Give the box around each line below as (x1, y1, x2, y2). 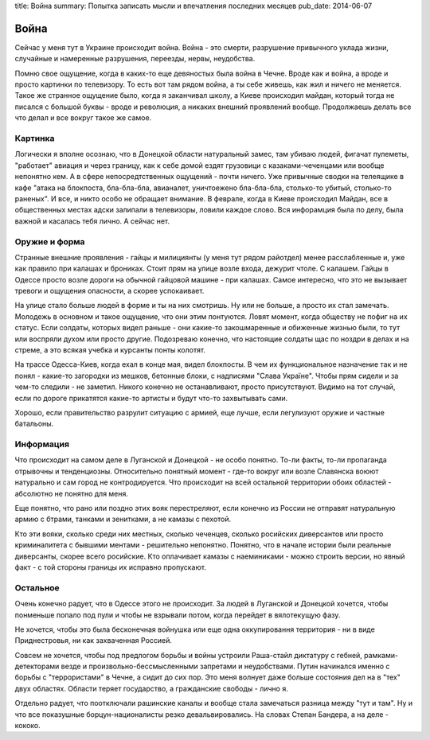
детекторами (14, 661, 60, 672)
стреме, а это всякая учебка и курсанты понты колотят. (14, 345, 206, 354)
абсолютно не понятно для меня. (14, 489, 129, 498)
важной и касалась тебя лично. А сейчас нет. (14, 216, 170, 226)
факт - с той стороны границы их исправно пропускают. (14, 563, 207, 572)
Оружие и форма (14, 236, 85, 247)
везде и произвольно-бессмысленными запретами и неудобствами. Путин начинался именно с (61, 661, 390, 672)
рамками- (363, 650, 398, 660)
